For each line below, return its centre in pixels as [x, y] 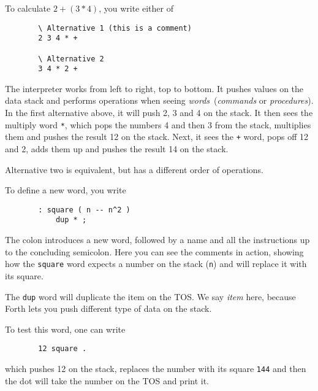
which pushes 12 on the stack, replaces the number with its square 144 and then [156, 368]
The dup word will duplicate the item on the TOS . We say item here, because [150, 296]
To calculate [28, 8]
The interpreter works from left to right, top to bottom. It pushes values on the [154, 88]
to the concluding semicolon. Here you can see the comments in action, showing [154, 251]
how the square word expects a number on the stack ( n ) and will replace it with [156, 264]
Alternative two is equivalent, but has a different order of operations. [134, 169]
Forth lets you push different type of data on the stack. [108, 308]
